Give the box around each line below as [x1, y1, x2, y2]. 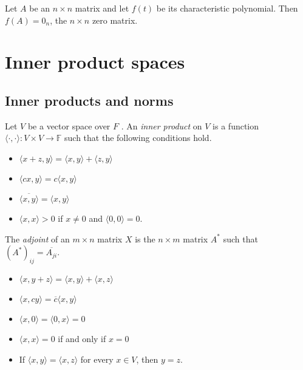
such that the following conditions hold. [64, 131, 212, 144]
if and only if [58, 332, 106, 344]
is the [135, 232, 155, 245]
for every [80, 352, 114, 365]
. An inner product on [121, 119, 202, 132]
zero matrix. [92, 13, 138, 26]
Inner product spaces [5, 49, 185, 74]
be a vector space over [27, 119, 111, 132]
